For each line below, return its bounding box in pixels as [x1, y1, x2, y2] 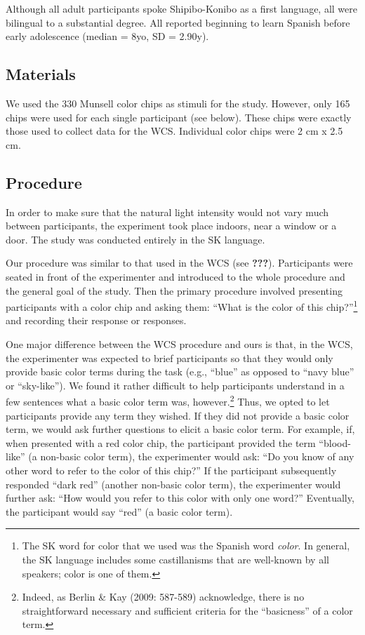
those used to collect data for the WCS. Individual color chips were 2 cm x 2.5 [6, 123, 343, 138]
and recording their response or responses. [6, 313, 187, 328]
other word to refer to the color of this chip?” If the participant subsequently [6, 462, 337, 477]
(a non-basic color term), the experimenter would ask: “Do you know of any [28, 449, 354, 464]
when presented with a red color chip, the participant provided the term [6, 435, 316, 450]
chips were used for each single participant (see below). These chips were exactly [6, 109, 352, 124]
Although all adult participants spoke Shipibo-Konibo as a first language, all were [6, 1, 357, 15]
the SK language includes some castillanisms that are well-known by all [22, 552, 329, 566]
